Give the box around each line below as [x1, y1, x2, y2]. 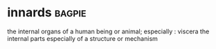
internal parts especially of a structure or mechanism [7, 34, 158, 42]
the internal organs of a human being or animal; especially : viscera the [7, 27, 210, 35]
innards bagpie [7, 5, 87, 20]
